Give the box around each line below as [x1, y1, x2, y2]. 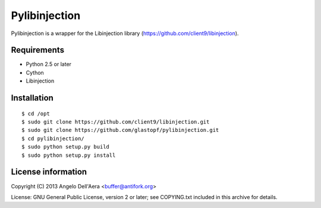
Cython [26, 69, 44, 76]
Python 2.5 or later [26, 61, 71, 68]
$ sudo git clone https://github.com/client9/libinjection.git [21, 119, 210, 125]
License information [11, 167, 87, 177]
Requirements [11, 45, 65, 55]
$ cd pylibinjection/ [21, 135, 84, 142]
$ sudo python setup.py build [21, 143, 110, 150]
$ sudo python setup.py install [21, 152, 116, 159]
